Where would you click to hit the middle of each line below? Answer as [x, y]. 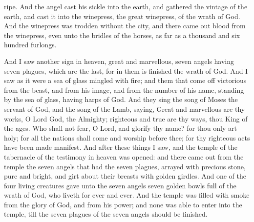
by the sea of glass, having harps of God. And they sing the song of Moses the [121, 99]
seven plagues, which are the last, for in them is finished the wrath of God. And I [126, 71]
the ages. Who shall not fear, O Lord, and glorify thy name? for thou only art [120, 128]
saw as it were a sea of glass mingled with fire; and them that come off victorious [125, 80]
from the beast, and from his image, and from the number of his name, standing [124, 90]
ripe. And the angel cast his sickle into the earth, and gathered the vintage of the [126, 6]
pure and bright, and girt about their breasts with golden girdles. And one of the [125, 176]
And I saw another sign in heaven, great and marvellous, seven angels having [119, 61]
